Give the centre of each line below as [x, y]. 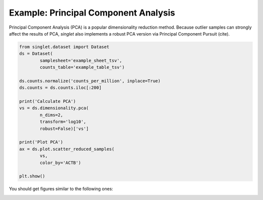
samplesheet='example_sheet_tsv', [81, 60]
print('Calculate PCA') [48, 101]
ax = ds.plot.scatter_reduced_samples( [67, 149]
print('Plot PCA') [41, 142]
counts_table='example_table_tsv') [82, 67]
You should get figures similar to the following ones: [61, 189]
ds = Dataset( [36, 54]
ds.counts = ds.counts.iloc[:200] [60, 88]
